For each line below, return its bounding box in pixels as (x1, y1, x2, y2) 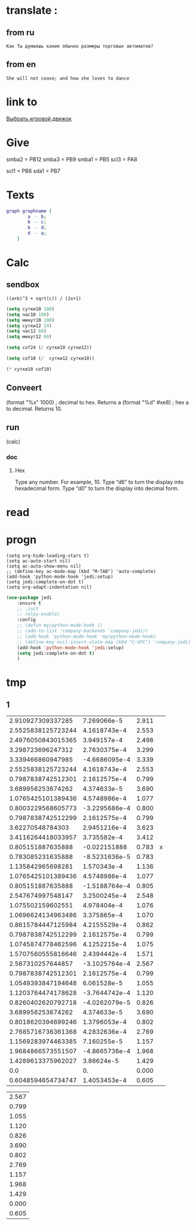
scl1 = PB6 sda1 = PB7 (6, 167, 61, 174)
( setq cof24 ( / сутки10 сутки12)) (6, 345, 93, 351)
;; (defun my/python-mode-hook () (17, 623, 103, 629)
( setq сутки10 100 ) (6, 306, 55, 312)
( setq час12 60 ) (6, 328, 47, 334)
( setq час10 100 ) (6, 312, 50, 318)
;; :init (17, 605, 39, 612)
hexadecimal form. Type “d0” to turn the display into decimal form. (14, 484, 179, 492)
